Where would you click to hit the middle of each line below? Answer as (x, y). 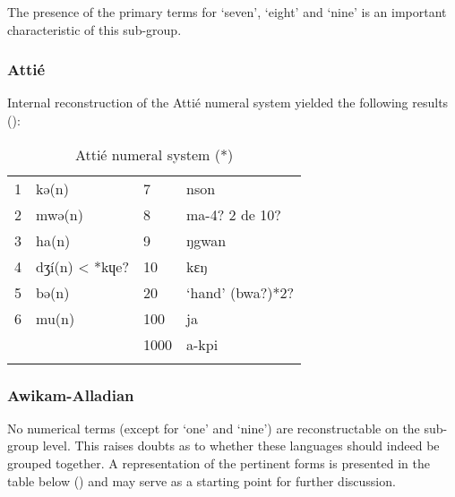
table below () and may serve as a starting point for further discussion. (202, 480)
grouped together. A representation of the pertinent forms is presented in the (219, 463)
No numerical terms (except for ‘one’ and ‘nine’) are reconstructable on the (214, 428)
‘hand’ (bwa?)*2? (240, 292)
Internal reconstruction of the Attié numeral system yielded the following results (228, 103)
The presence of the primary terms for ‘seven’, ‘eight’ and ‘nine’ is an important (227, 12)
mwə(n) (60, 214)
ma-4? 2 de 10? (234, 214)
